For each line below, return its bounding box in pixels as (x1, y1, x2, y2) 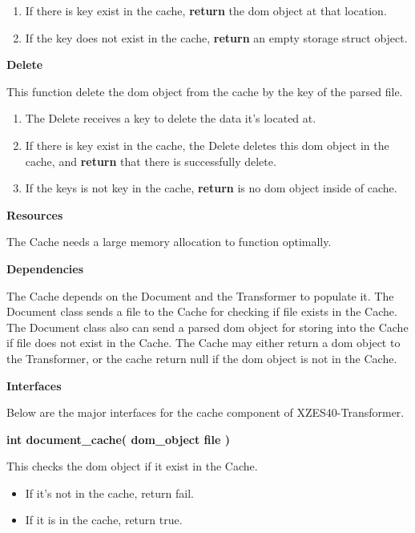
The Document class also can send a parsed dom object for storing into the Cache (6, 318, 409, 335)
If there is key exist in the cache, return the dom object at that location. (25, 2, 387, 18)
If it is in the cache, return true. (25, 511, 183, 528)
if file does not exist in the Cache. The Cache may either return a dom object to (6, 334, 401, 351)
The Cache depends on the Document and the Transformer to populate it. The (6, 287, 394, 304)
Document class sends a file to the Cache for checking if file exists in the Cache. (6, 303, 397, 320)
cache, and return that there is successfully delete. (25, 152, 276, 169)
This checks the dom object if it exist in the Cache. (6, 458, 258, 474)
